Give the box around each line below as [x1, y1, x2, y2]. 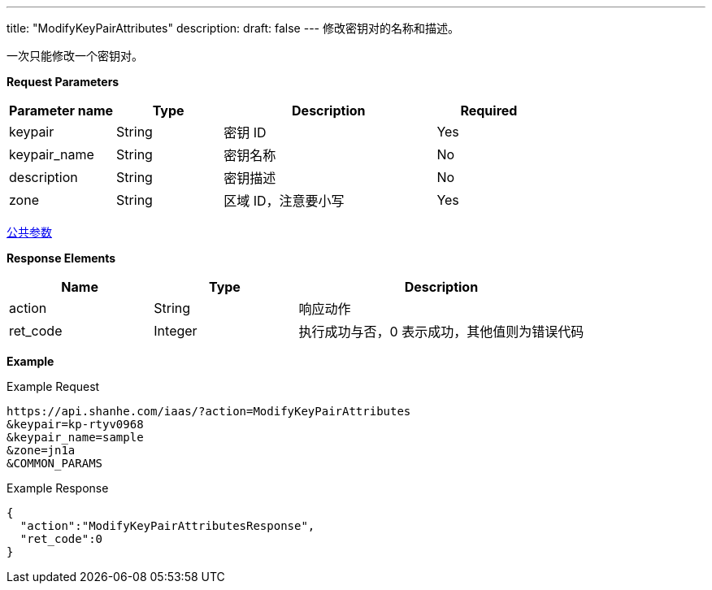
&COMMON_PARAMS [7, 457, 103, 470]
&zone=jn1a [7, 444, 76, 457]
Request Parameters [7, 75, 119, 89]
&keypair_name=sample [7, 431, 144, 444]
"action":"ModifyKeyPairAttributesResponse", [20, 519, 315, 532]
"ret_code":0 [20, 532, 103, 545]
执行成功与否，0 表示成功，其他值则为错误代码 [298, 323, 584, 340]
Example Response [7, 481, 109, 495]
